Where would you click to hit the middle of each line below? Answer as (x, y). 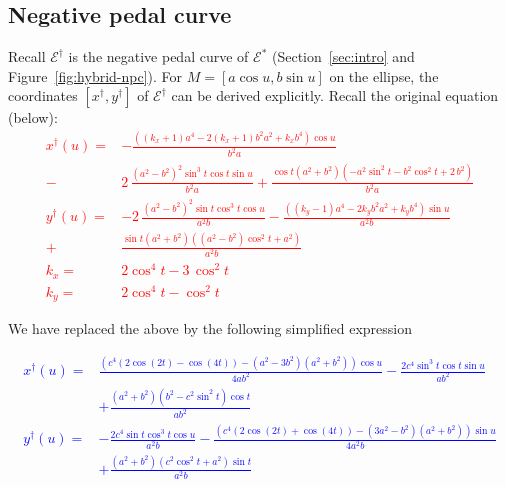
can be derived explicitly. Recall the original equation (335, 95)
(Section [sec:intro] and (343, 56)
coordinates (43, 95)
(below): (33, 117)
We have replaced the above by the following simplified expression (210, 328)
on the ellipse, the (384, 75)
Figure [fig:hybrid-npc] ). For (95, 75)
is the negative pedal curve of (158, 56)
